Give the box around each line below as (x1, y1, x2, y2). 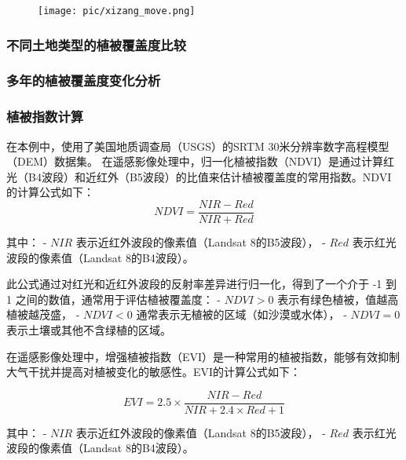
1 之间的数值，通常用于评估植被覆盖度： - (6, 290, 221, 307)
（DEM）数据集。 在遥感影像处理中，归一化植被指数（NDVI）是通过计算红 (6, 153, 395, 170)
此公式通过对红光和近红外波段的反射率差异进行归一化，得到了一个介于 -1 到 (6, 276, 397, 292)
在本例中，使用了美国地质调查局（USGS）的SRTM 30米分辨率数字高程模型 (6, 137, 390, 154)
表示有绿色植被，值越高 (277, 290, 399, 307)
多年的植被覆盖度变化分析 (6, 71, 161, 90)
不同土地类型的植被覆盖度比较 (6, 35, 187, 54)
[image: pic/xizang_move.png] (38, 5, 196, 16)
